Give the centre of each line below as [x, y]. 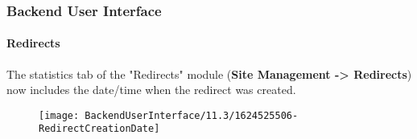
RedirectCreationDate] [99, 129]
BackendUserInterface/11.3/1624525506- [192, 115]
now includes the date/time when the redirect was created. [151, 90]
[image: [59, 115]
